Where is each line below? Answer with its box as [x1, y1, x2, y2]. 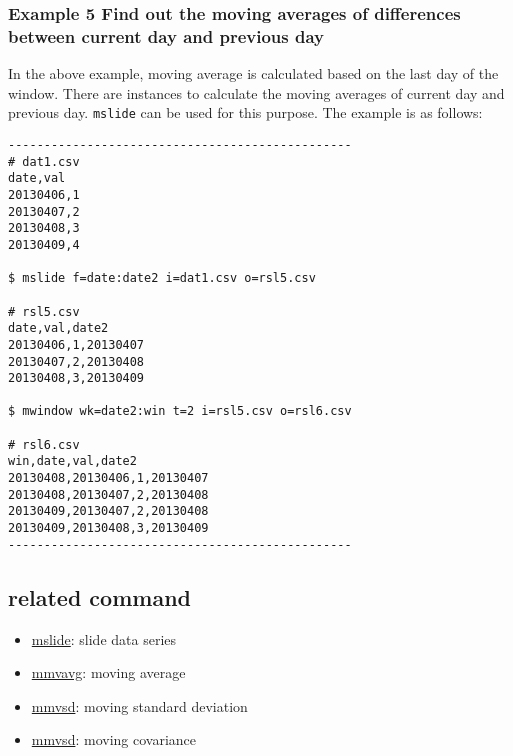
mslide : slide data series [31, 628, 177, 649]
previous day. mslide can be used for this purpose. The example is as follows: [8, 102, 483, 123]
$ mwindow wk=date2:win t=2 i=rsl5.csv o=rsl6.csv [8, 404, 352, 419]
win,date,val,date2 [8, 454, 137, 469]
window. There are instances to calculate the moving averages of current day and [8, 82, 505, 103]
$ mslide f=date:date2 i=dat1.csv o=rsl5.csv [8, 271, 316, 286]
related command [8, 581, 191, 612]
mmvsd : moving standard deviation [31, 695, 248, 716]
